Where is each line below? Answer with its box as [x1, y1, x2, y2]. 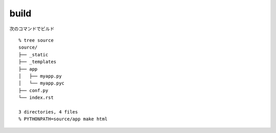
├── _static [18, 52, 49, 57]
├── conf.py [18, 87, 49, 93]
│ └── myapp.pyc [18, 80, 65, 86]
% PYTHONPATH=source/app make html [18, 116, 108, 122]
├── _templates [18, 59, 57, 65]
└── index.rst [18, 95, 54, 101]
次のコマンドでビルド [9, 26, 55, 32]
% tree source [18, 37, 54, 43]
